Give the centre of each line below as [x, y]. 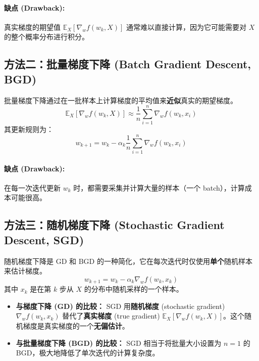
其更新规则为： [29, 129]
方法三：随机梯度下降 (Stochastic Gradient [114, 225]
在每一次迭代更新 [32, 187]
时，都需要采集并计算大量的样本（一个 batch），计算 [159, 187]
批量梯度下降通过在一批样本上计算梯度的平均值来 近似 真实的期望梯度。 [121, 100]
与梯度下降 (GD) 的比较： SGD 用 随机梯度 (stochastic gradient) [120, 306]
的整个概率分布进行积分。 [46, 37]
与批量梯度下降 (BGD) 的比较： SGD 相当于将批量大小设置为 [119, 343]
